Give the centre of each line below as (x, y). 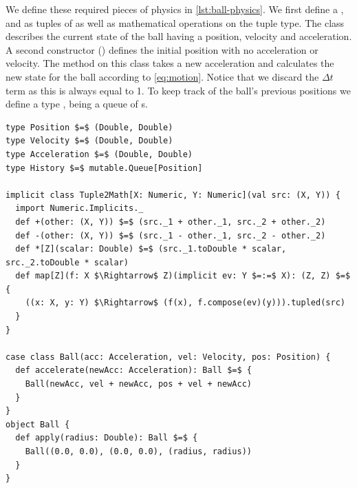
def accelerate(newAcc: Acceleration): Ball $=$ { (133, 370)
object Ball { (38, 424)
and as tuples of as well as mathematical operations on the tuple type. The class (175, 22)
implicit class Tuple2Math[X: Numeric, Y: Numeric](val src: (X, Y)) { (173, 195)
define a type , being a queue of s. (77, 104)
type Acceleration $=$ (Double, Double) (99, 154)
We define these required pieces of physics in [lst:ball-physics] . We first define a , (175, 9)
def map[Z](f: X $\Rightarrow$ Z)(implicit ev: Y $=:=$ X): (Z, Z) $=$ (183, 276)
